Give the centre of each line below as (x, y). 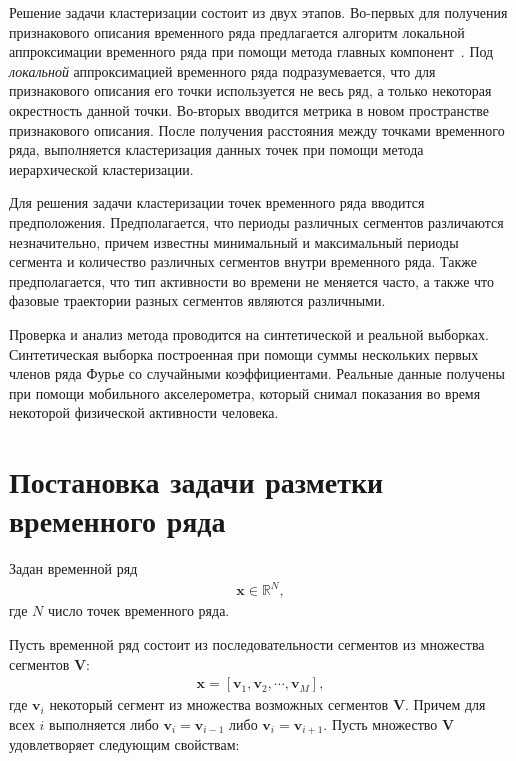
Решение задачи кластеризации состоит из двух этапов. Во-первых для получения (258, 12)
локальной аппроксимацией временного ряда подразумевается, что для (222, 70)
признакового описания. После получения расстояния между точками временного (257, 129)
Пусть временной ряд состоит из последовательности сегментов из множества (247, 643)
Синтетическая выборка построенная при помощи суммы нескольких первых (244, 353)
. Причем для (445, 704)
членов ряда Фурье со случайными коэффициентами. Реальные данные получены (257, 373)
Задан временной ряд (73, 568)
